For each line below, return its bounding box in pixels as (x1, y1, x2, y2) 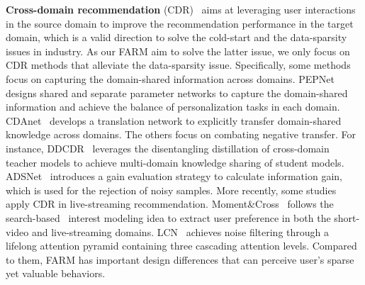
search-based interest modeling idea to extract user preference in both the (6, 210, 331, 225)
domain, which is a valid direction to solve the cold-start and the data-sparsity (6, 30, 347, 45)
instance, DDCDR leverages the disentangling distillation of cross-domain (6, 140, 330, 155)
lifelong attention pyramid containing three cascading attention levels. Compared (6, 238, 357, 253)
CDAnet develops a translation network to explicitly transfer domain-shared (6, 113, 342, 128)
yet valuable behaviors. (6, 266, 106, 281)
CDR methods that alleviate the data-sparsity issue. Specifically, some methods (6, 57, 351, 72)
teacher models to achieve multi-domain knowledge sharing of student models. (6, 155, 344, 169)
